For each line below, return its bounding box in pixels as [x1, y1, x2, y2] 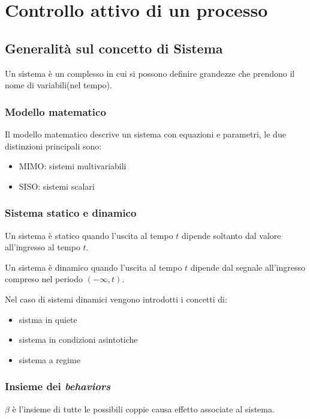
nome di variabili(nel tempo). [5, 79, 112, 91]
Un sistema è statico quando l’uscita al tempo [5, 229, 173, 241]
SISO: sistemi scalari [19, 179, 95, 192]
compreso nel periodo [5, 273, 83, 285]
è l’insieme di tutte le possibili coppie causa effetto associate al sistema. [12, 402, 275, 415]
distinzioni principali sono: [5, 139, 102, 152]
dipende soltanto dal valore [182, 229, 281, 241]
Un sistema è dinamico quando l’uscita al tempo [5, 261, 182, 273]
